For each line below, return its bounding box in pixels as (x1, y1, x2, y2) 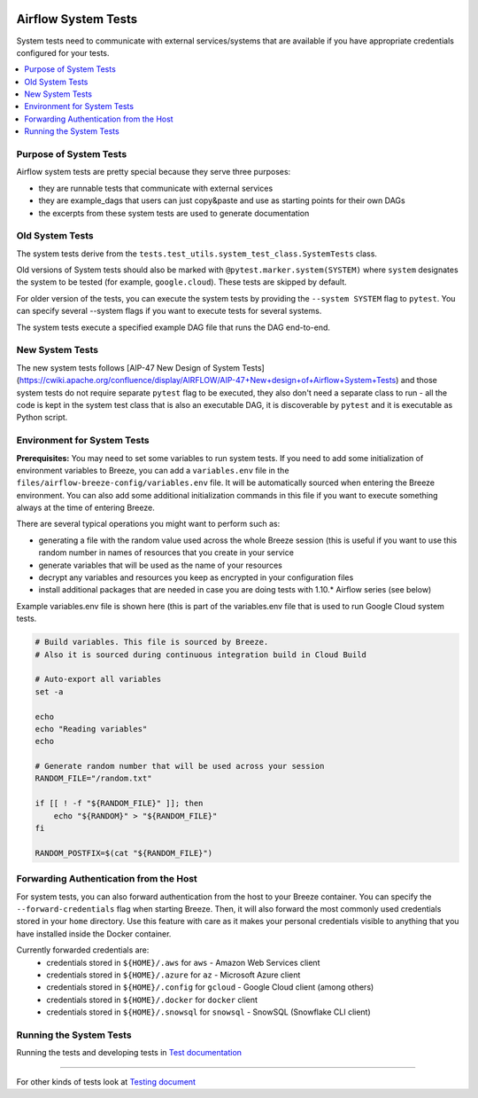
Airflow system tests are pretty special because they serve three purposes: (16, 167, 291, 177)
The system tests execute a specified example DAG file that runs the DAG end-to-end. (16, 322, 331, 333)
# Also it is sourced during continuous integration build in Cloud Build (35, 649, 367, 660)
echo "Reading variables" (35, 724, 148, 733)
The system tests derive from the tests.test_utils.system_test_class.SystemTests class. (16, 248, 378, 259)
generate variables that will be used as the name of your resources (38, 560, 282, 570)
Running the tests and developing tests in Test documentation (16, 1047, 243, 1058)
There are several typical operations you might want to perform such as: (16, 519, 281, 529)
